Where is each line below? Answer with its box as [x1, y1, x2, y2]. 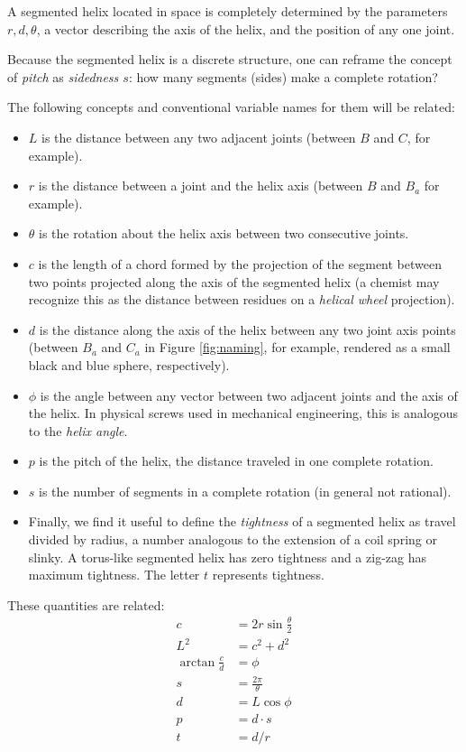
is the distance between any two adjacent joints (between [41, 127, 356, 146]
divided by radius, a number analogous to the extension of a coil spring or [28, 530, 437, 549]
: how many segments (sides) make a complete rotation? [128, 67, 438, 86]
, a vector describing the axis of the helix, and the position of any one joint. [36, 19, 455, 38]
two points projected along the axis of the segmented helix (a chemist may [28, 272, 440, 291]
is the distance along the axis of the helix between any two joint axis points [39, 320, 456, 339]
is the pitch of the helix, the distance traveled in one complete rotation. [39, 451, 434, 470]
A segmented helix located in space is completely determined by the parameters [7, 2, 448, 20]
